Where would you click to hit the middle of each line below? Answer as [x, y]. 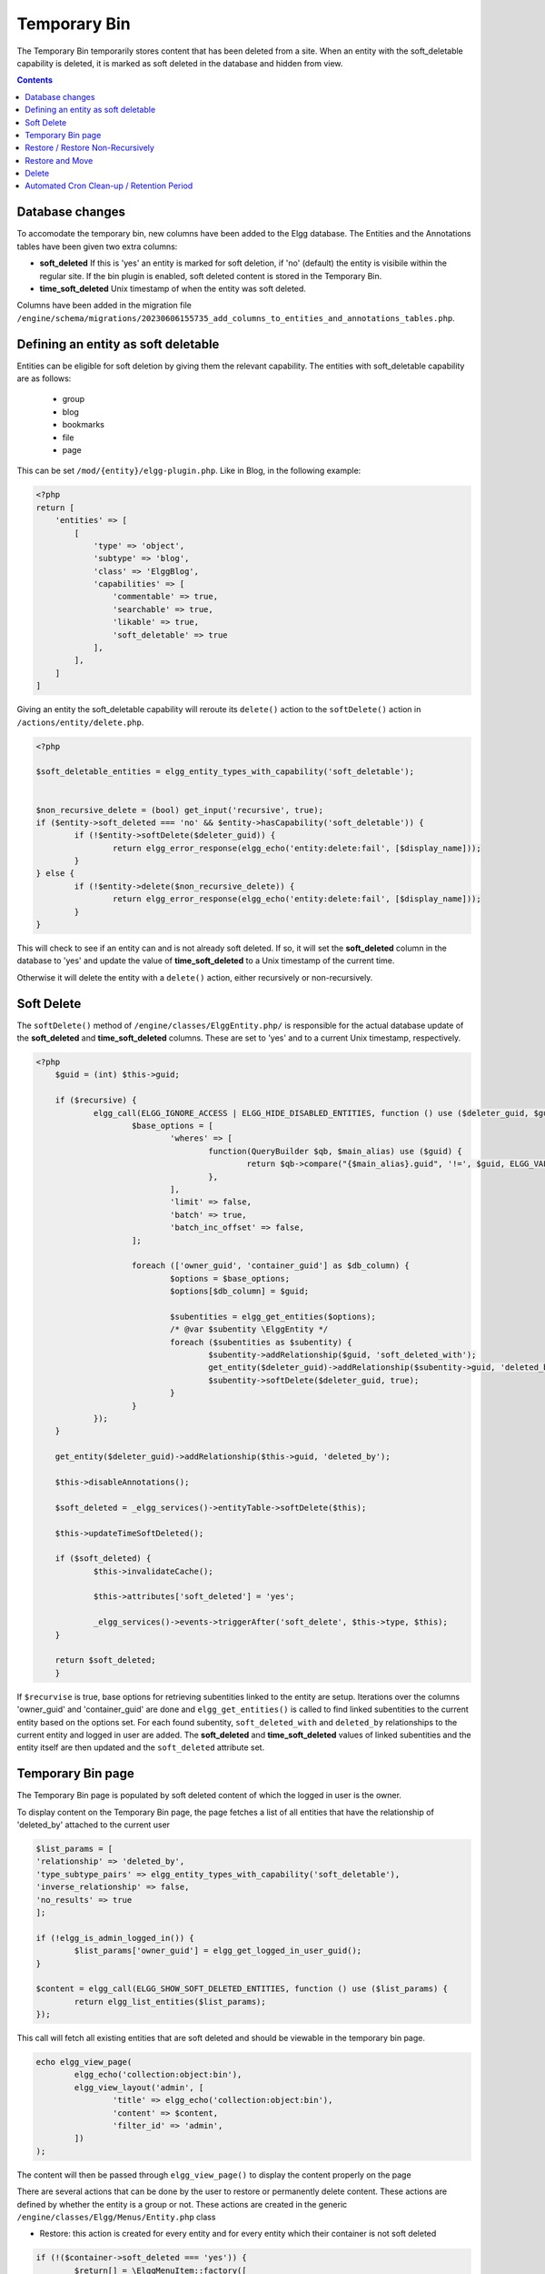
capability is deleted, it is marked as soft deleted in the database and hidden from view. [180, 63]
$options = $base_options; [230, 1278]
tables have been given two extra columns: [97, 247]
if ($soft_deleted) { [103, 1559]
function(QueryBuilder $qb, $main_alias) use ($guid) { [335, 1151]
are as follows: [44, 378]
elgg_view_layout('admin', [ [139, 2087]
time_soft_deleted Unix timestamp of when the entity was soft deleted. [173, 288]
